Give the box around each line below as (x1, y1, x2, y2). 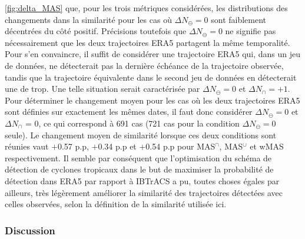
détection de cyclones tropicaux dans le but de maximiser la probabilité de (5, 163, 274, 175)
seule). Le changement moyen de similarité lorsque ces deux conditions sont (5, 128, 277, 141)
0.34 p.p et (98, 140, 137, 152)
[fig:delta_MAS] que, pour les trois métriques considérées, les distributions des (5, 2, 288, 14)
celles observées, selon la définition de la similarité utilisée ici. (5, 198, 227, 210)
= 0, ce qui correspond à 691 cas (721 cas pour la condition (25, 117, 240, 129)
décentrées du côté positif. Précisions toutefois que (5, 25, 187, 37)
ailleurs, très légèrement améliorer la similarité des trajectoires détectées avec (5, 186, 283, 198)
